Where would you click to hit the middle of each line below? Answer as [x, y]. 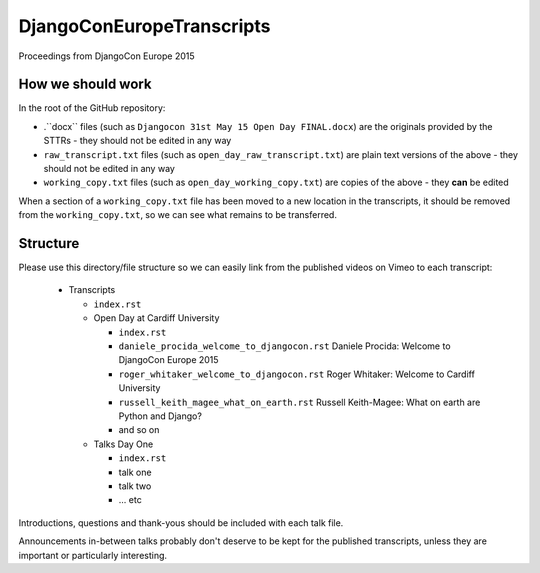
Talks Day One [123, 444]
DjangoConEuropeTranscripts [144, 26]
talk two [135, 486]
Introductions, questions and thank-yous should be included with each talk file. [181, 522]
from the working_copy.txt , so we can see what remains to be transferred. [177, 215]
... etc [130, 500]
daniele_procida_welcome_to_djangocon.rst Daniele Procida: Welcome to [284, 346]
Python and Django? [160, 416]
